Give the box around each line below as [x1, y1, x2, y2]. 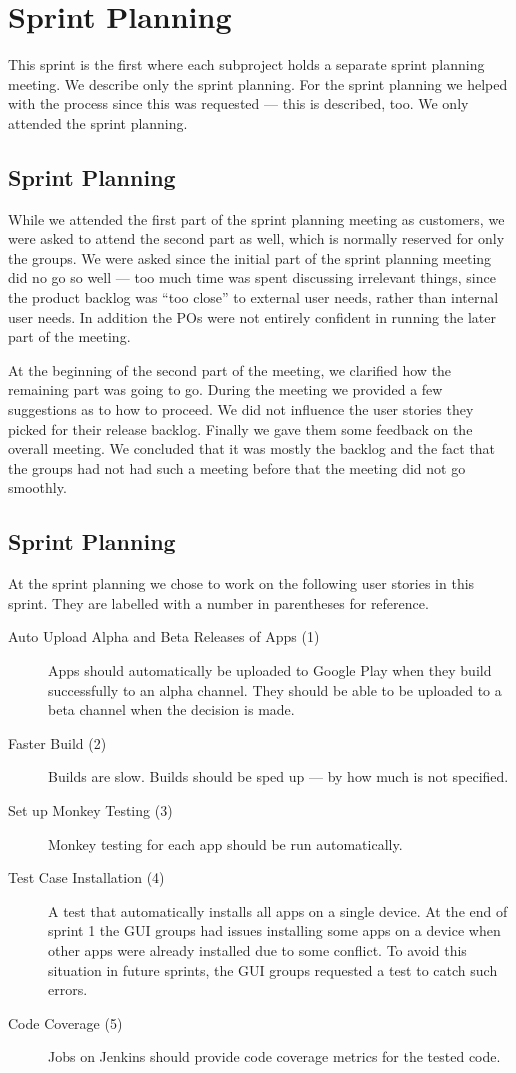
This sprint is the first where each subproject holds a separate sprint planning [8, 54, 485, 75]
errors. [48, 979, 88, 1000]
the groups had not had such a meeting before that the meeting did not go [8, 457, 466, 478]
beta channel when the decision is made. [48, 699, 295, 720]
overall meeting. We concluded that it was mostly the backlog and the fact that [8, 438, 496, 459]
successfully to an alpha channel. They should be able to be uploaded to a [48, 679, 502, 700]
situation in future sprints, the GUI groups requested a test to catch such [48, 959, 498, 980]
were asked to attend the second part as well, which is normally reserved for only [8, 228, 505, 249]
